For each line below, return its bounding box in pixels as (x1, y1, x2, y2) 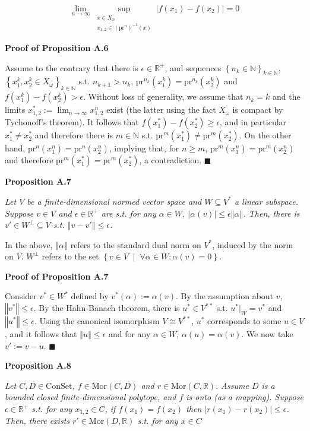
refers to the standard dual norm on (70, 238, 201, 251)
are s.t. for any (101, 207, 156, 219)
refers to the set (42, 250, 99, 262)
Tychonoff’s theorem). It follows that (5, 116, 139, 128)
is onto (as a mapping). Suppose (186, 391, 303, 403)
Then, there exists (5, 414, 70, 427)
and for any (108, 328, 151, 340)
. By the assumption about (175, 290, 274, 302)
